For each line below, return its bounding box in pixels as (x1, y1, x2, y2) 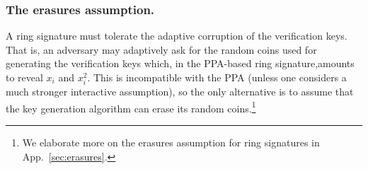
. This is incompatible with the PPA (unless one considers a (87, 70, 347, 84)
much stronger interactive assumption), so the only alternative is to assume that (6, 84, 354, 99)
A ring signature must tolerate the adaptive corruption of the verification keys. (6, 28, 347, 43)
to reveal (6, 70, 43, 84)
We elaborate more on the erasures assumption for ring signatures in (22, 135, 320, 149)
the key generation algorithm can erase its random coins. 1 (6, 98, 256, 115)
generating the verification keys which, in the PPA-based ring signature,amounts (6, 56, 355, 71)
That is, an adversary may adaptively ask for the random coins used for (6, 42, 317, 57)
